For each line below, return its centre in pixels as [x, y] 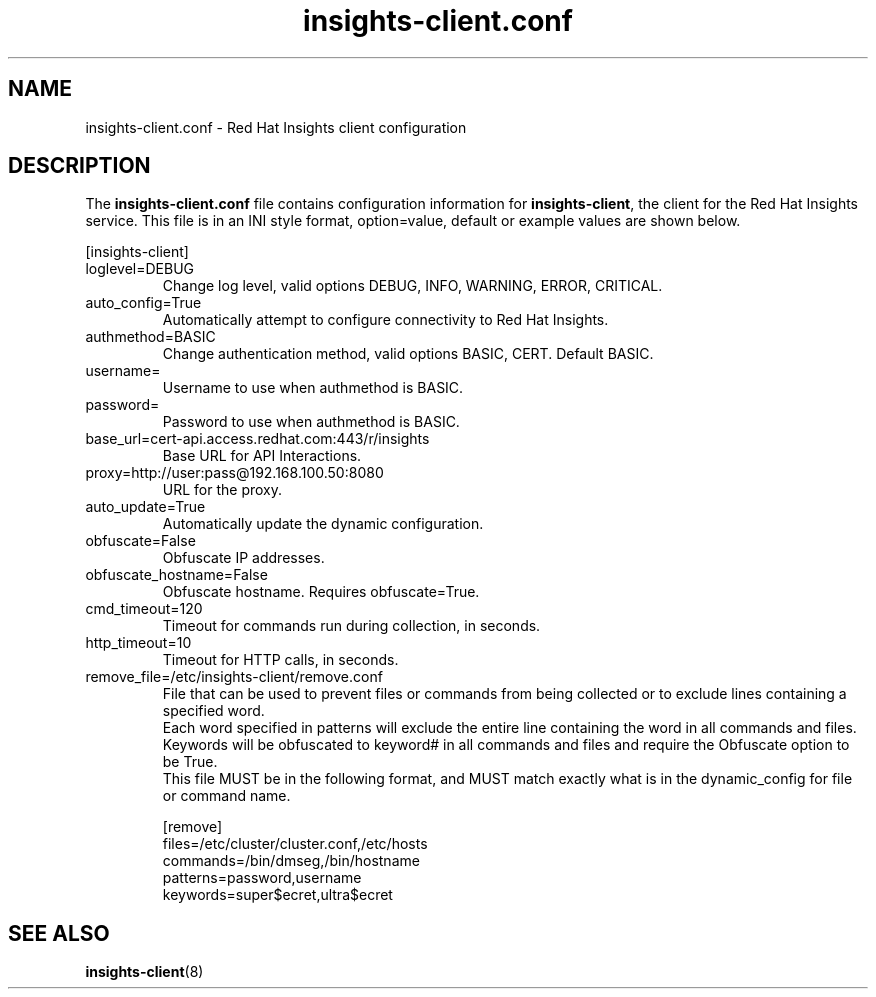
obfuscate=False [140, 541]
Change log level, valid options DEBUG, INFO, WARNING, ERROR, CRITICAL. [412, 286]
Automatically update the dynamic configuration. [323, 524]
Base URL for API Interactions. [262, 456]
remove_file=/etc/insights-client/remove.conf [234, 677]
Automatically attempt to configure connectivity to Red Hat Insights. [385, 320]
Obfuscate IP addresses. [243, 558]
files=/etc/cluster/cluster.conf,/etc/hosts [295, 844]
